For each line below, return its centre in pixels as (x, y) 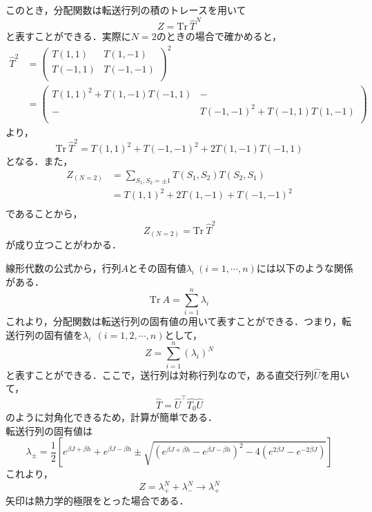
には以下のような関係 (305, 267)
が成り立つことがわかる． (63, 245)
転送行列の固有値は (49, 430)
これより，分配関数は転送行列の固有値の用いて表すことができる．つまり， (174, 321)
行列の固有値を (49, 334)
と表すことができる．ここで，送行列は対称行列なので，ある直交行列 (160, 374)
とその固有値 (157, 267)
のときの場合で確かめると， (219, 36)
